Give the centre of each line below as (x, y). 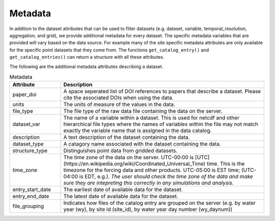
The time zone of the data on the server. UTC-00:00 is (129, 157)
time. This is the (226, 164)
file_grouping (28, 206)
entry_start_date (32, 190)
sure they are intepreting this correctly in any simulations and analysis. (149, 183)
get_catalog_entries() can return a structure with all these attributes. (87, 57)
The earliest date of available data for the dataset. (123, 190)
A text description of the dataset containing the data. (127, 137)
